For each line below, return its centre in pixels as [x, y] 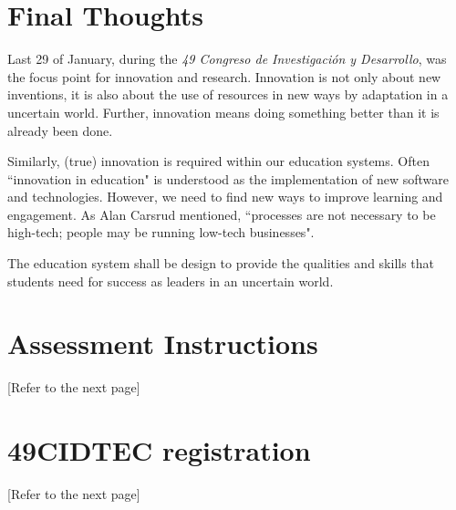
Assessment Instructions [163, 343]
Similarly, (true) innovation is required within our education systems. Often [218, 161]
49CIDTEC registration [159, 450]
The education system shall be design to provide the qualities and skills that [221, 263]
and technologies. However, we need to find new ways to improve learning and [225, 197]
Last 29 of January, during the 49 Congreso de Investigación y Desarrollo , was [227, 59]
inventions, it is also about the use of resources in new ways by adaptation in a [228, 94]
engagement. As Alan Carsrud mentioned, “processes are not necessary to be [222, 214]
